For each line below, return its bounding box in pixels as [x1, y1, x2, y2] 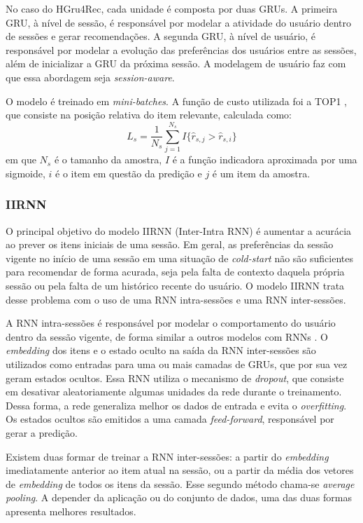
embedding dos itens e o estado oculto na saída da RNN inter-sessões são [6, 343, 316, 358]
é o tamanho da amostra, [54, 152, 162, 167]
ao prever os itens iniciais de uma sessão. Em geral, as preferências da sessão [6, 237, 334, 252]
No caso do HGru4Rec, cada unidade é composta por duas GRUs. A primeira [6, 1, 338, 15]
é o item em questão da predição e [55, 165, 202, 180]
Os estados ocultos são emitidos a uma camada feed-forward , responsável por [6, 412, 334, 426]
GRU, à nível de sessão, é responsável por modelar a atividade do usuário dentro [6, 15, 352, 29]
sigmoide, [6, 165, 45, 180]
